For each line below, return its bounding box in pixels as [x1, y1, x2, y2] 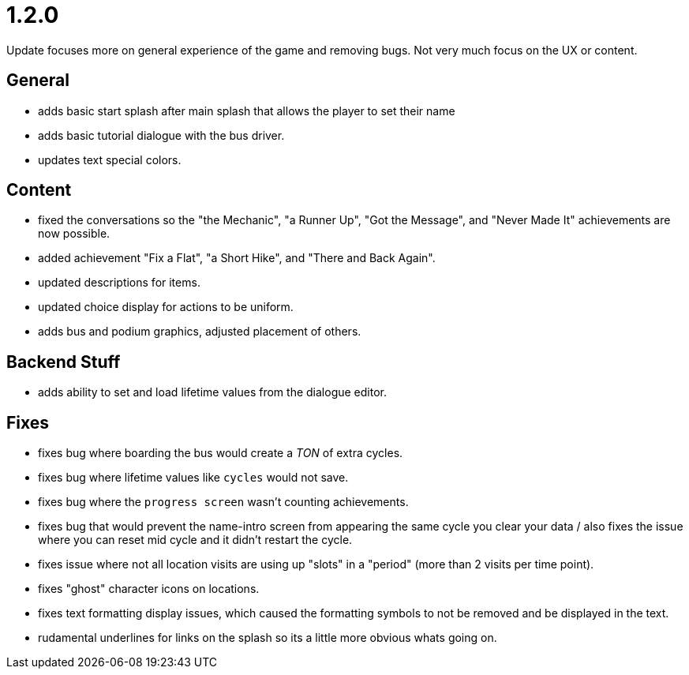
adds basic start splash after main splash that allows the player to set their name [38, 103, 455, 118]
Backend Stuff [6, 351, 121, 372]
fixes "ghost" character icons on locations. [38, 582, 260, 596]
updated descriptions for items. [38, 276, 200, 290]
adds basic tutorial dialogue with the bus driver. [38, 128, 285, 142]
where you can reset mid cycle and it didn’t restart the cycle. [38, 533, 353, 547]
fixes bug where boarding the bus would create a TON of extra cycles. [38, 446, 403, 460]
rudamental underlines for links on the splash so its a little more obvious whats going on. [38, 631, 497, 645]
